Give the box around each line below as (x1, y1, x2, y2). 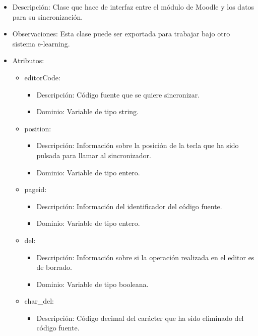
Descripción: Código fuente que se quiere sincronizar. (36, 89, 200, 100)
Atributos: (12, 55, 44, 66)
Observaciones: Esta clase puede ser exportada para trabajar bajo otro (12, 28, 230, 39)
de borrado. (36, 262, 72, 272)
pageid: (24, 184, 47, 195)
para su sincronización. (12, 11, 83, 22)
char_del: (24, 296, 54, 306)
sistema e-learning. (12, 38, 70, 49)
